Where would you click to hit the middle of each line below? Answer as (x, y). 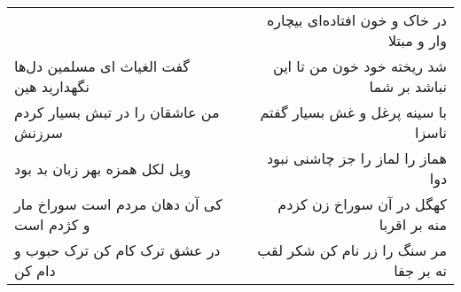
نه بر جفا (420, 270)
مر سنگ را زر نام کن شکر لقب (352, 250)
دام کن (35, 270)
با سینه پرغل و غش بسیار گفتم (353, 112)
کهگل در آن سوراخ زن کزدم (362, 204)
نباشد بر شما (408, 86)
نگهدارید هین (52, 86)
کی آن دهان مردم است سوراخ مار (118, 204)
